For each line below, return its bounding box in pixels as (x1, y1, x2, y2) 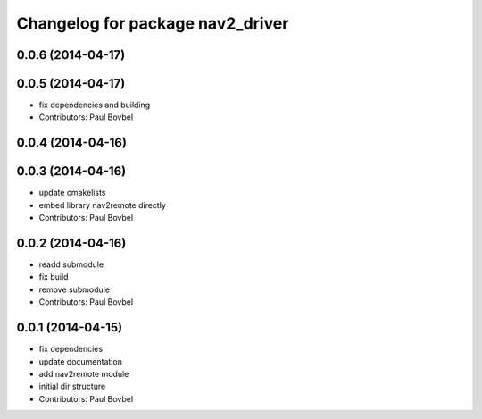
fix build (38, 272, 69, 282)
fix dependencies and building (38, 99, 151, 111)
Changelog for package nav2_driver (16, 13, 289, 33)
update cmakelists (38, 188, 106, 198)
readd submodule (38, 259, 104, 270)
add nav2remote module (38, 368, 129, 379)
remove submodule (38, 284, 111, 295)
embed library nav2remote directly (38, 199, 167, 210)
